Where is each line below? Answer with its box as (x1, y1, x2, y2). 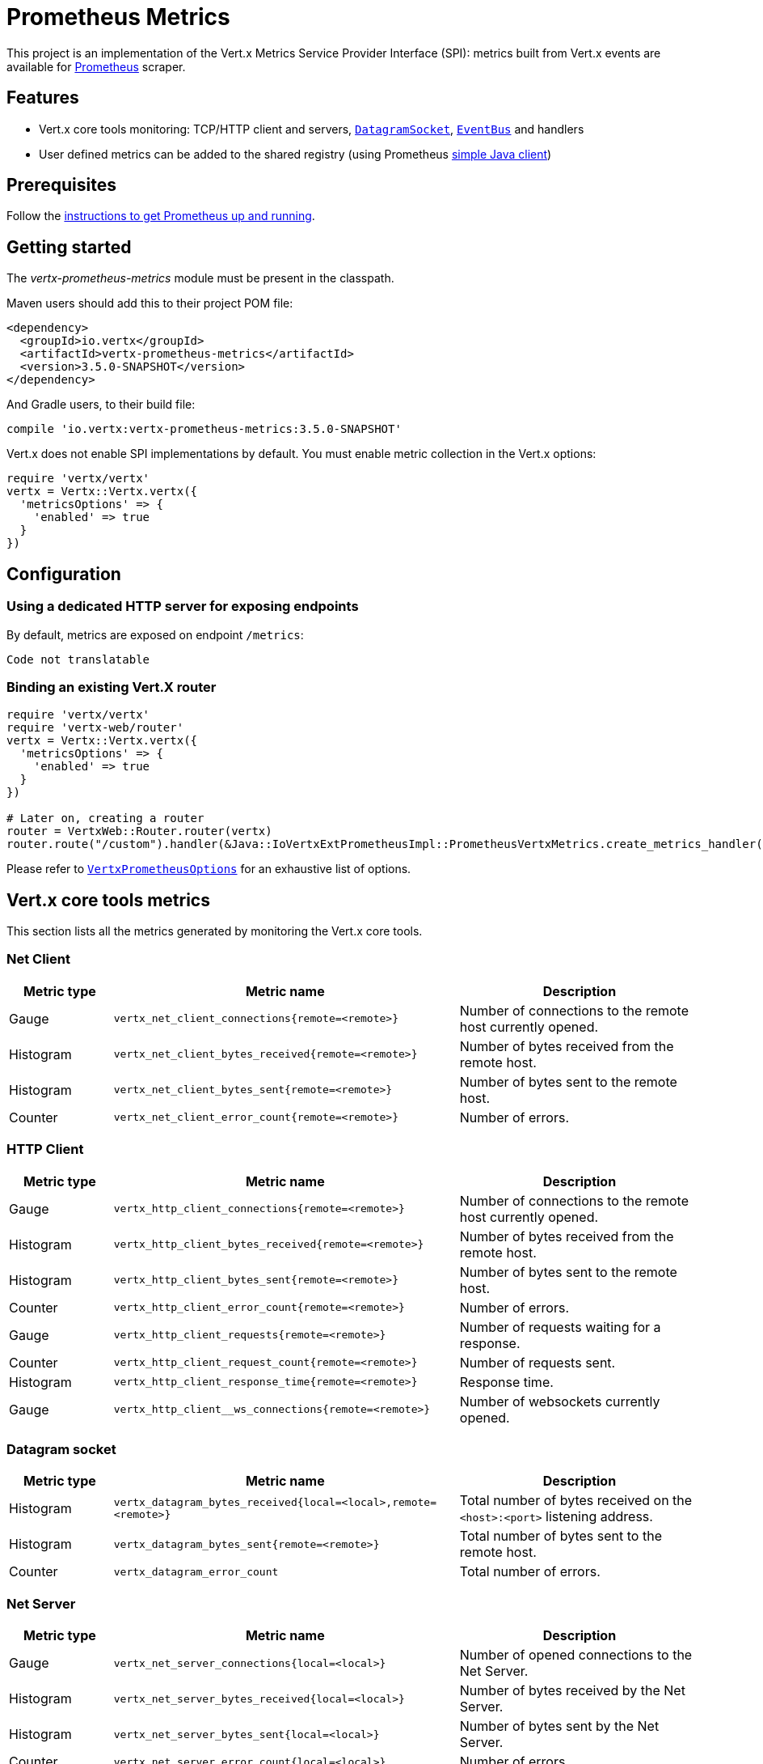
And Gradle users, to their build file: (6, 397, 196, 412)
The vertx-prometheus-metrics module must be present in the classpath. (6, 271, 394, 286)
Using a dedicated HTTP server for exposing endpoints (6, 598, 359, 615)
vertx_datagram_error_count (113, 1565, 279, 1578)
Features (6, 87, 79, 108)
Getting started (6, 236, 132, 257)
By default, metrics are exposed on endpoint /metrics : (6, 627, 304, 642)
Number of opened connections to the (459, 1647, 693, 1664)
